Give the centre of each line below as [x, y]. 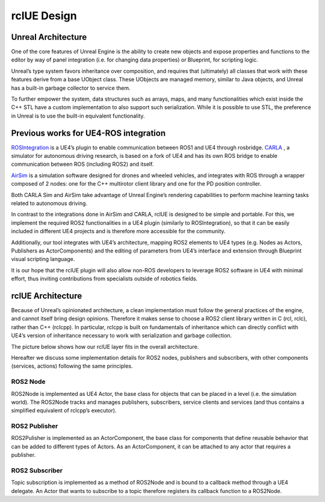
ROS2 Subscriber [37, 471]
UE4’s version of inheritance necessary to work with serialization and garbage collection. [122, 336]
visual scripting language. [43, 259]
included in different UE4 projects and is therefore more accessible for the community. [118, 231]
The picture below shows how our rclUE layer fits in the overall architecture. [105, 347]
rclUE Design [44, 16]
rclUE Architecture [47, 296]
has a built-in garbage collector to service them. [71, 88]
